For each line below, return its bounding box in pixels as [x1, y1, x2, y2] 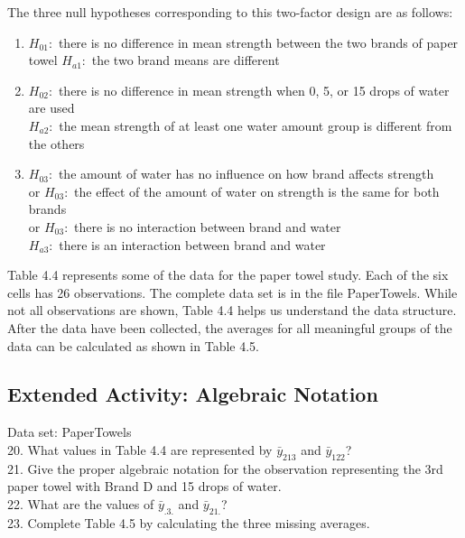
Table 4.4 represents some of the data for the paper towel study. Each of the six [7, 265, 449, 284]
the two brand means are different [91, 51, 280, 70]
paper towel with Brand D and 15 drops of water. [7, 477, 282, 496]
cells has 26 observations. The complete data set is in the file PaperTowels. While [7, 283, 458, 301]
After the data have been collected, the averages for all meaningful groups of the [7, 318, 452, 337]
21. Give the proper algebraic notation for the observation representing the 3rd [7, 459, 443, 478]
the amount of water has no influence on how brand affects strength [58, 164, 434, 183]
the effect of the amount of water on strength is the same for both [74, 181, 440, 200]
